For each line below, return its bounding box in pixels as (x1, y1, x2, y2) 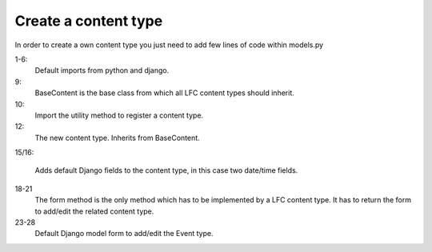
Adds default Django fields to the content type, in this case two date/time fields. (34, 166, 298, 175)
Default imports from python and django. (34, 66, 170, 75)
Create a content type (14, 12, 163, 30)
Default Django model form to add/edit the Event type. (34, 229, 214, 238)
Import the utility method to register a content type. (34, 110, 204, 120)
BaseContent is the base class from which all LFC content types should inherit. (34, 88, 295, 98)
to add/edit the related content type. (34, 206, 154, 216)
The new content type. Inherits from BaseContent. (34, 133, 200, 142)
